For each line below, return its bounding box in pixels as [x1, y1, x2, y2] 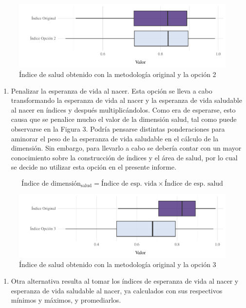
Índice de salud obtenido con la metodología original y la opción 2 [19, 69, 216, 79]
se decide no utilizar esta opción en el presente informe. [11, 162, 176, 172]
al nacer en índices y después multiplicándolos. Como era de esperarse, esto [11, 104, 236, 115]
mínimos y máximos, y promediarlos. [11, 295, 121, 305]
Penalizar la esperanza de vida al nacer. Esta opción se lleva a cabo [11, 85, 212, 96]
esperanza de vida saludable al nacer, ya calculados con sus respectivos [11, 285, 223, 295]
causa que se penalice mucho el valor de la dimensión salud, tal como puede [11, 114, 237, 124]
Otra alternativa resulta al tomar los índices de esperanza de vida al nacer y [11, 276, 239, 286]
